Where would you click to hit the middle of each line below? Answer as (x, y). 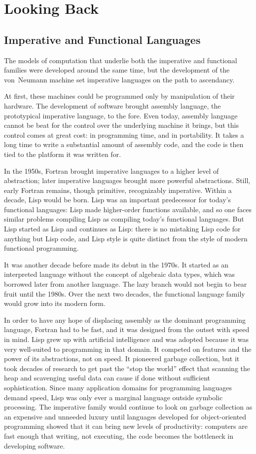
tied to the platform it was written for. (63, 154)
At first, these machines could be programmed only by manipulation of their (119, 96)
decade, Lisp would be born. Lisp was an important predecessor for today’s (117, 200)
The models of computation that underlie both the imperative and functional (121, 60)
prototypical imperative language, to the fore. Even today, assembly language (121, 115)
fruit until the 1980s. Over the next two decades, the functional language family (125, 293)
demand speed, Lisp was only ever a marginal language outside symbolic (113, 397)
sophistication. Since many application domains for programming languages (118, 387)
